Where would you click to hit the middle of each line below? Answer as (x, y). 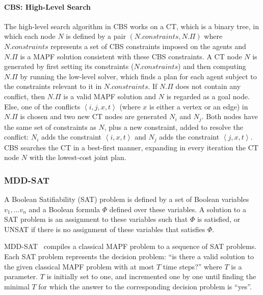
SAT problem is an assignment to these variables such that (96, 219)
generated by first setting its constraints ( (69, 66)
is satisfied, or (219, 219)
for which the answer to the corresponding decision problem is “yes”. (145, 286)
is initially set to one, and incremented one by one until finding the (151, 276)
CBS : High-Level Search (48, 6)
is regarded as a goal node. (208, 96)
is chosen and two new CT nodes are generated (94, 116)
